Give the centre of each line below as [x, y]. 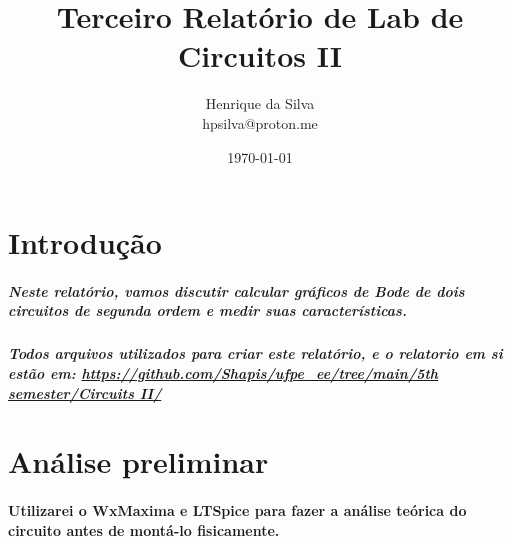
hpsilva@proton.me [260, 122]
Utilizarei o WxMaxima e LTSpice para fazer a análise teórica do [237, 510]
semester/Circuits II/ [85, 392]
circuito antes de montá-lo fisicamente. [144, 529]
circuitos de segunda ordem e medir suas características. [207, 310]
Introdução [85, 242]
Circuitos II [260, 55]
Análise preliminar [138, 461]
